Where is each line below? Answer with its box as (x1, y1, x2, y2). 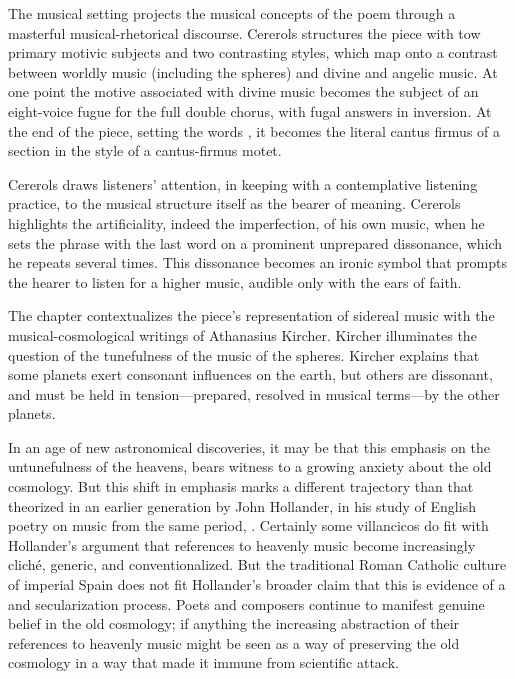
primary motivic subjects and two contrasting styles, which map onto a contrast (8, 42, 498, 63)
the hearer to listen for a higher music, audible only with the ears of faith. (8, 271, 462, 292)
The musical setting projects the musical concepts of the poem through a (8, 3, 456, 23)
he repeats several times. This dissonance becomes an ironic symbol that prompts (8, 252, 507, 273)
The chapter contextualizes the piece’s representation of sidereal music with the (8, 305, 495, 326)
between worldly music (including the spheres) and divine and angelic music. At (8, 61, 498, 82)
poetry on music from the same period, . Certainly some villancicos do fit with (8, 515, 489, 536)
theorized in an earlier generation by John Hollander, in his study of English (8, 495, 476, 516)
